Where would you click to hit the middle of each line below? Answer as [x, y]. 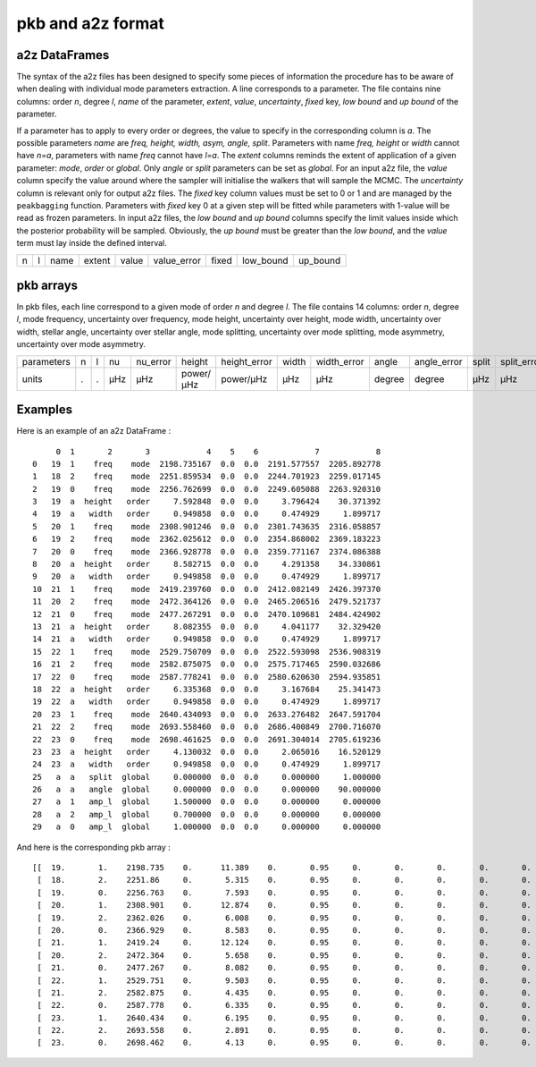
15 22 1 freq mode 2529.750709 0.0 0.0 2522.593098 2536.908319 [207, 652]
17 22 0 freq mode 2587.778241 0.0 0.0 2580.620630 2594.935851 [207, 677]
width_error [340, 361]
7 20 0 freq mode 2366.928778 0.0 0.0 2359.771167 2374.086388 [207, 551]
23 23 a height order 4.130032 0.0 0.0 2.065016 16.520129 [207, 752]
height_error [247, 361]
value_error [177, 260]
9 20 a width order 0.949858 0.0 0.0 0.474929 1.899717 [207, 576]
